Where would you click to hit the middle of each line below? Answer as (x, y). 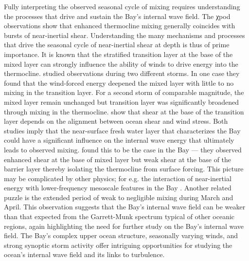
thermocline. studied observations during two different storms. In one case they (122, 73)
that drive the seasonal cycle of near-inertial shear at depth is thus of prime (117, 45)
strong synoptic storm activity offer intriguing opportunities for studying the (118, 245)
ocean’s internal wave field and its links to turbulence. (84, 254)
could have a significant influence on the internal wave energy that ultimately (119, 140)
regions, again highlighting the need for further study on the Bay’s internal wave (124, 226)
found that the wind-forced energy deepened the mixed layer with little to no (119, 83)
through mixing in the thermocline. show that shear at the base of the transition (124, 111)
